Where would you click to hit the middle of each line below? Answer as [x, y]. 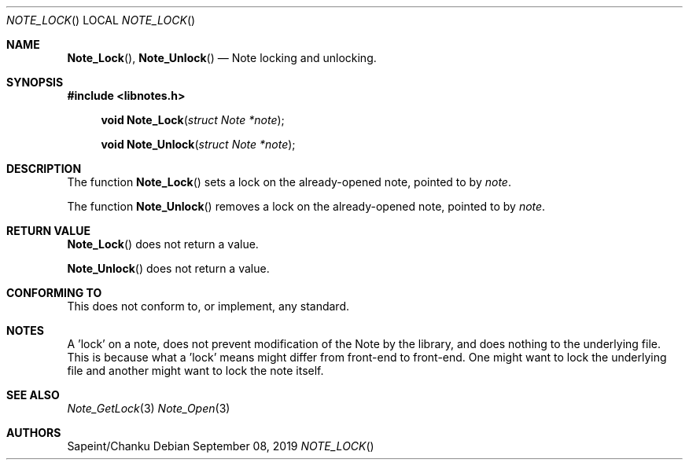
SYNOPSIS [35, 82]
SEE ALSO [33, 395]
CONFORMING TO [54, 293]
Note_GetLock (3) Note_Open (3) [149, 408]
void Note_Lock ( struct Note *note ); [193, 120]
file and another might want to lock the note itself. [195, 371]
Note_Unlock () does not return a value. [168, 268]
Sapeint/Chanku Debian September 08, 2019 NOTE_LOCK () [221, 446]
